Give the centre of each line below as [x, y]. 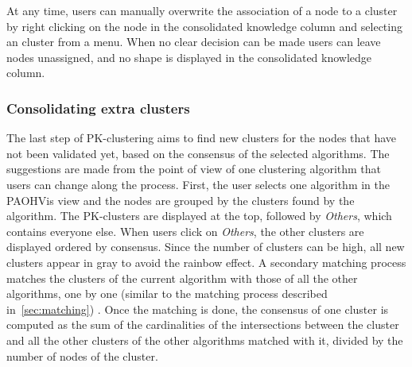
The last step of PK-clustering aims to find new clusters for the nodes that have [202, 138]
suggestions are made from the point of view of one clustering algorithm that [194, 169]
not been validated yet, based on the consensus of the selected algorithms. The [198, 153]
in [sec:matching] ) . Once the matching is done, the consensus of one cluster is [198, 309]
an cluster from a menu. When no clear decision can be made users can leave [194, 42]
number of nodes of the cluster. [82, 355]
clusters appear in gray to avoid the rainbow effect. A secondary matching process [206, 262]
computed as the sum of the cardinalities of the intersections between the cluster [203, 325]
